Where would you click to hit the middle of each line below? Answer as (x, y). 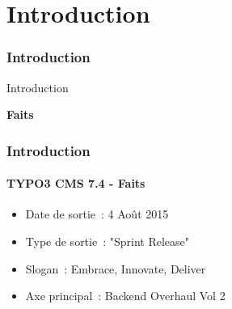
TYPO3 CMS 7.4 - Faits (76, 183)
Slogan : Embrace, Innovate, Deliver (116, 268)
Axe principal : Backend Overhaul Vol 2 (125, 296)
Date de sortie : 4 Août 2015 (97, 214)
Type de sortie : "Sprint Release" (108, 241)
